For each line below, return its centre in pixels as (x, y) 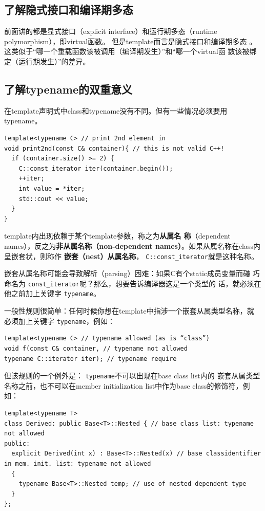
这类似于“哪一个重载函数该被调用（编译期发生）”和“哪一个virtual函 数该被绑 (130, 51)
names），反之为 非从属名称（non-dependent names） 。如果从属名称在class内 (132, 245)
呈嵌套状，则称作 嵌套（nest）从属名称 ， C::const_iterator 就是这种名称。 (131, 256)
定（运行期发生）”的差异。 (47, 61)
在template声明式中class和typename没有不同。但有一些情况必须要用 (116, 110)
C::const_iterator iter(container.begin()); (96, 168)
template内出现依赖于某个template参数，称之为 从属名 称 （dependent (117, 236)
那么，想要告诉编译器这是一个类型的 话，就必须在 (177, 283)
